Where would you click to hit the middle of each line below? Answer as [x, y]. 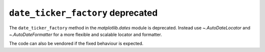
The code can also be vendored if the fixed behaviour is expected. [76, 44]
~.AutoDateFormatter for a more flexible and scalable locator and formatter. [85, 34]
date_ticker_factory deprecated [83, 13]
